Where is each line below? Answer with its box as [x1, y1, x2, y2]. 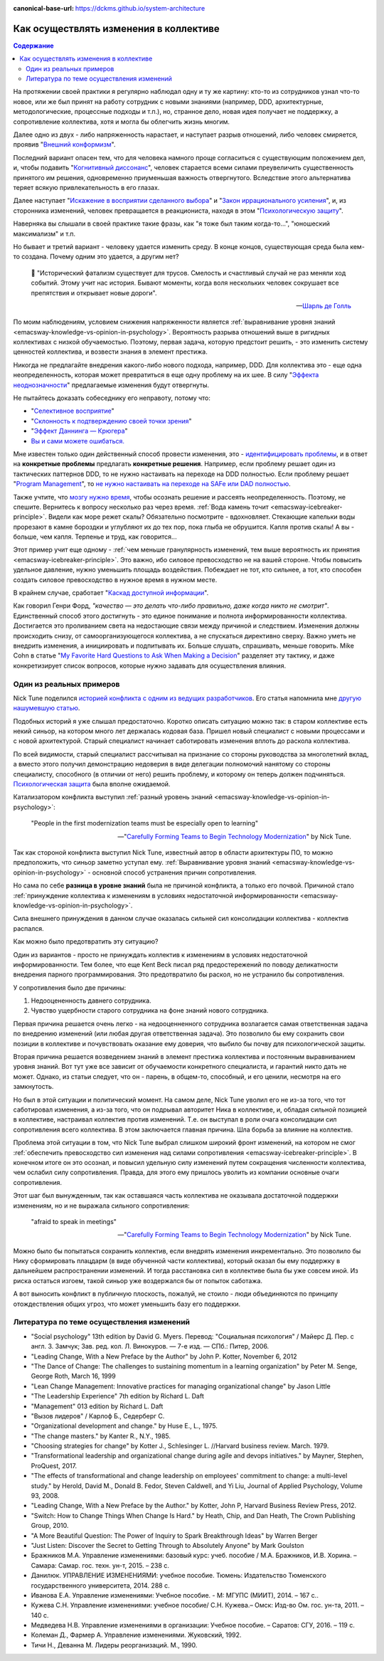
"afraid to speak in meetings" [31, 1217, 117, 1225]
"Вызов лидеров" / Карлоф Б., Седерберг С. [31, 1411, 165, 1420]
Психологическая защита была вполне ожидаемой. [13, 780, 171, 789]
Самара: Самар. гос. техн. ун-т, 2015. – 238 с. [31, 1561, 170, 1569]
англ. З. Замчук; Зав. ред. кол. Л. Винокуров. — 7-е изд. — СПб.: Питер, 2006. [31, 1342, 270, 1351]
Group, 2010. [31, 1522, 69, 1530]
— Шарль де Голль [296, 301, 351, 310]
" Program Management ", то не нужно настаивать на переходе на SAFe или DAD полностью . [13, 480, 291, 488]
